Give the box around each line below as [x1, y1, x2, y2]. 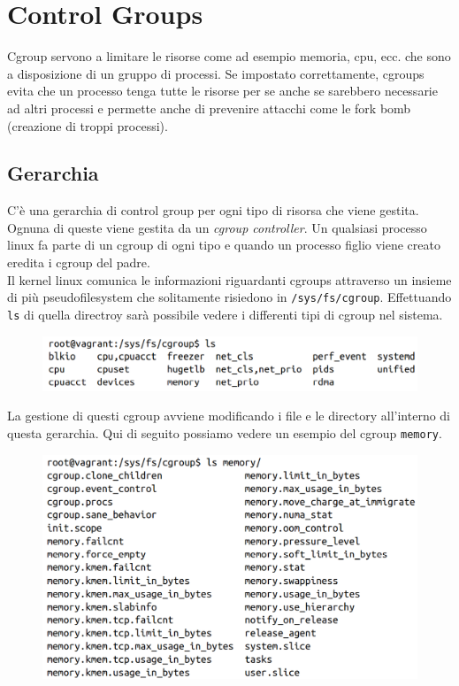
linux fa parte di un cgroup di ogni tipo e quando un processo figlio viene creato [7, 235, 440, 254]
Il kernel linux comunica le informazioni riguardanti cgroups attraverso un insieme [7, 270, 452, 289]
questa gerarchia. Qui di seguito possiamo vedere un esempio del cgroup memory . [7, 423, 442, 442]
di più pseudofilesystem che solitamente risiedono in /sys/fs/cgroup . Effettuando [7, 288, 452, 306]
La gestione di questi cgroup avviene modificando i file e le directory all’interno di [7, 406, 451, 425]
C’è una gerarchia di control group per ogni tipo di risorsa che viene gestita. [7, 201, 419, 220]
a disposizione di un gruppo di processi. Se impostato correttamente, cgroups [7, 64, 425, 82]
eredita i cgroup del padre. [7, 253, 150, 272]
